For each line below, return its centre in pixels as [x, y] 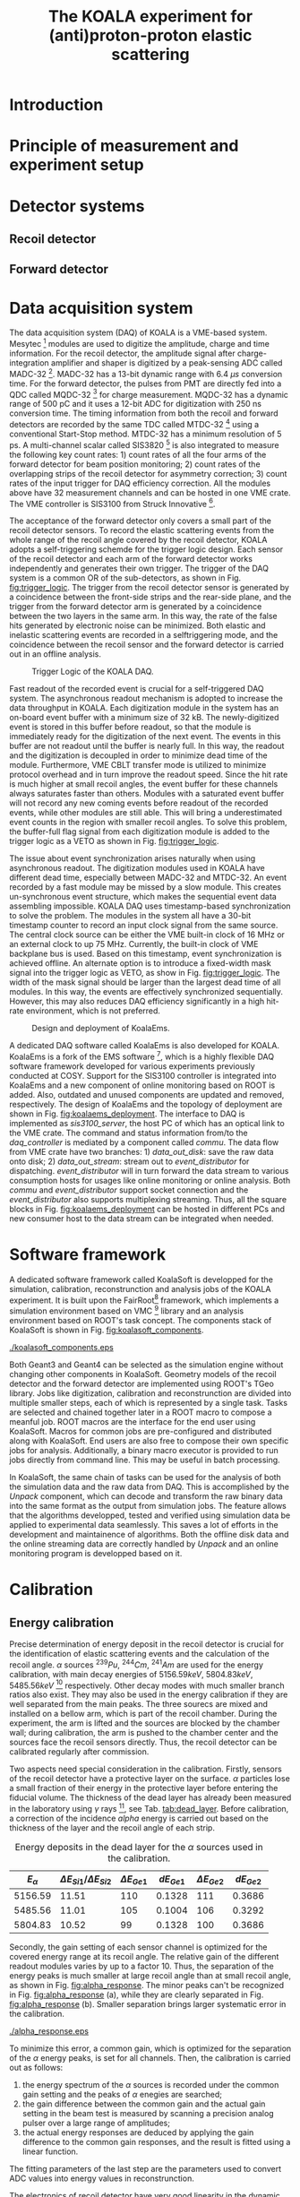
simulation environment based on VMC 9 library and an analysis [127, 1310]
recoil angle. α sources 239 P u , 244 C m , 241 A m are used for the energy [137, 1664]
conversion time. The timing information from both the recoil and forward [144, 413]
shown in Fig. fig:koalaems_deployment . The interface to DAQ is [127, 1114]
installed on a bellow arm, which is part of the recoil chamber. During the [143, 1714]
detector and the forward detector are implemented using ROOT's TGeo [142, 1384]
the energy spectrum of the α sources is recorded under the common [150, 2085]
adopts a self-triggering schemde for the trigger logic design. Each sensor [146, 549]
